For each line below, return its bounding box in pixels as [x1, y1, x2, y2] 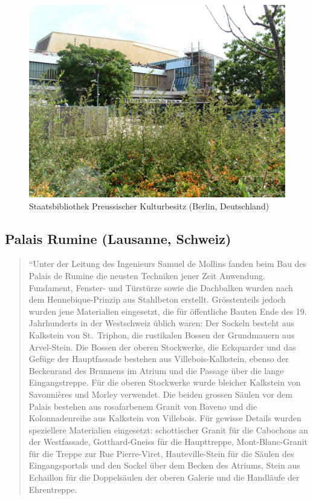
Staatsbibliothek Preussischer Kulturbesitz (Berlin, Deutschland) [29, 199, 269, 212]
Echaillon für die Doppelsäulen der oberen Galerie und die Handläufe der [28, 471, 300, 484]
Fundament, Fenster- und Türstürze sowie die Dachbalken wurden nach [28, 281, 293, 294]
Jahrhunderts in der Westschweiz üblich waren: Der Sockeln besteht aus [28, 317, 295, 329]
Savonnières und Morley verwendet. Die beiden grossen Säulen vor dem [28, 387, 292, 400]
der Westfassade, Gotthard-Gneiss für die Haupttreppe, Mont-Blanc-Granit [28, 435, 308, 448]
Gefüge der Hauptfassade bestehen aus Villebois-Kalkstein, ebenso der [28, 352, 289, 365]
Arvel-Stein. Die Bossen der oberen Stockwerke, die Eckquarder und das [28, 340, 296, 353]
